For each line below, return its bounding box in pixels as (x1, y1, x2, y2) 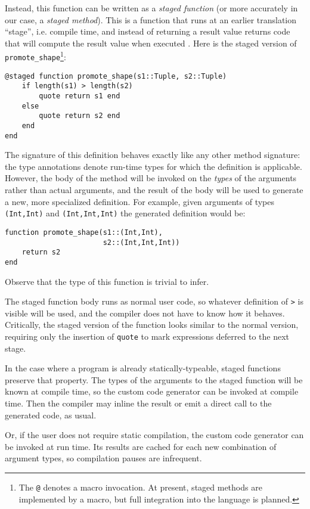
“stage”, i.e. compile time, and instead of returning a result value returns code (5, 25, 290, 38)
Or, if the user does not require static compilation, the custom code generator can (5, 429, 304, 441)
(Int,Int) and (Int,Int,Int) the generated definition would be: (5, 207, 246, 219)
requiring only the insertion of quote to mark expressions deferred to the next (5, 330, 290, 342)
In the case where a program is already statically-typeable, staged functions (5, 362, 281, 374)
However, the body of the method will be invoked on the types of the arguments (5, 172, 297, 184)
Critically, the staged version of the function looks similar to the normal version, (5, 318, 299, 331)
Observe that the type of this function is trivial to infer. (5, 275, 209, 287)
